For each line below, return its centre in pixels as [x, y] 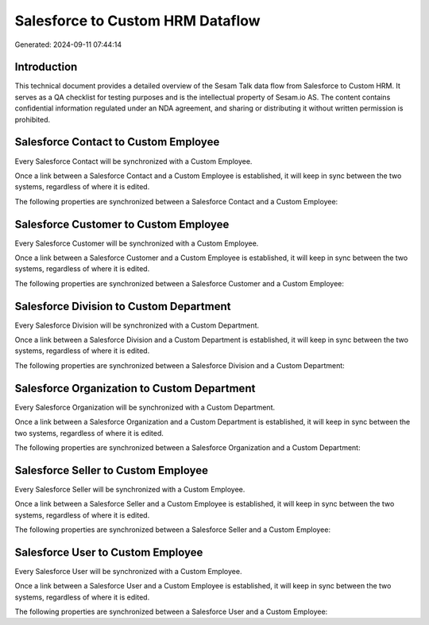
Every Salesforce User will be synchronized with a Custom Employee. [128, 571]
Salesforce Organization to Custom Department [135, 388]
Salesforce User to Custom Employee [109, 552]
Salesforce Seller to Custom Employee [112, 470]
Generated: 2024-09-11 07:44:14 [68, 45]
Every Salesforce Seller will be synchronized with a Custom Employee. [130, 489]
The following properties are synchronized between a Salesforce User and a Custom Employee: [171, 611]
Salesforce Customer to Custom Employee [122, 224]
